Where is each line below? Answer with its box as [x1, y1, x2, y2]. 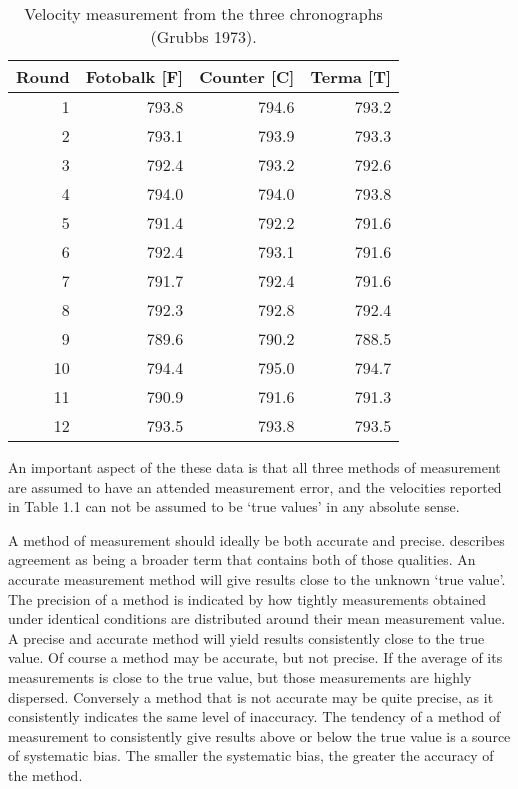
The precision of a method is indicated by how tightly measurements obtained [8, 588, 486, 609]
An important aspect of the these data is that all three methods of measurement [8, 457, 501, 477]
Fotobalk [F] [85, 65, 184, 88]
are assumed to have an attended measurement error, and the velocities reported [8, 476, 502, 497]
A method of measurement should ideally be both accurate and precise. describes [8, 529, 505, 550]
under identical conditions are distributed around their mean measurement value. [8, 608, 506, 629]
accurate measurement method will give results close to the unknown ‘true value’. [8, 568, 506, 589]
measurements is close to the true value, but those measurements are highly [8, 666, 472, 687]
